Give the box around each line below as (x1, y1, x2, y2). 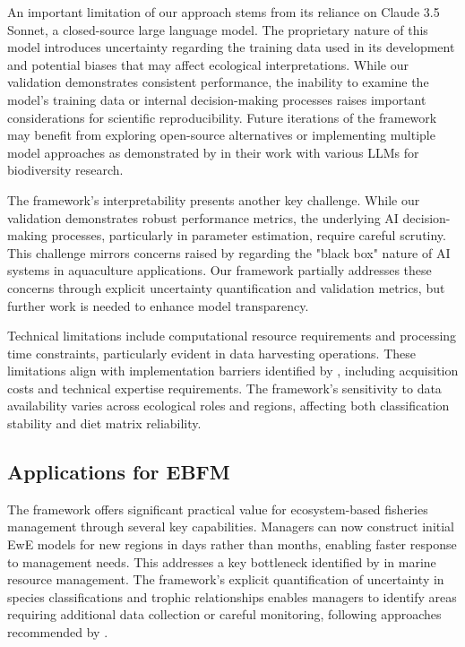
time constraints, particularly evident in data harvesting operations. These (7, 343, 416, 362)
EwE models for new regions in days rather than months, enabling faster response (7, 535, 457, 554)
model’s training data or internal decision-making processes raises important (7, 90, 426, 108)
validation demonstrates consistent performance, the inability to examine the (7, 73, 429, 91)
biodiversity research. (7, 160, 124, 179)
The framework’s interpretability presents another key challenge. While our (7, 190, 420, 209)
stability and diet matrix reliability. (7, 414, 202, 433)
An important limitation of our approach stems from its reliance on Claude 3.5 (7, 3, 440, 21)
